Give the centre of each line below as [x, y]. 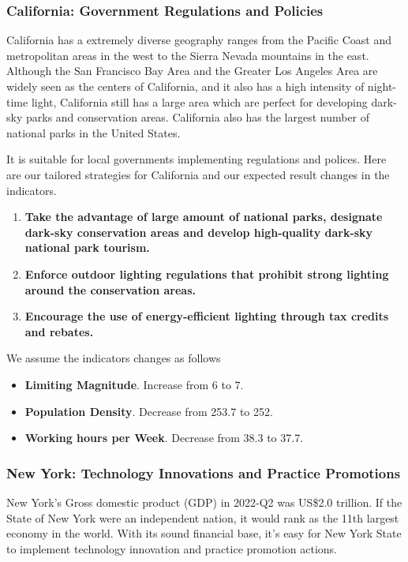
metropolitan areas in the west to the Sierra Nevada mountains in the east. [188, 55]
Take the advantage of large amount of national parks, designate [204, 217]
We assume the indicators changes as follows [114, 358]
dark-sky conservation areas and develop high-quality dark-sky [199, 232]
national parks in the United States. [94, 132]
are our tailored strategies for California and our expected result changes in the [198, 174]
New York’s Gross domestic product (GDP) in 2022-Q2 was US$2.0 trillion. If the [204, 502]
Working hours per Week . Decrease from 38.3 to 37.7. [164, 438]
